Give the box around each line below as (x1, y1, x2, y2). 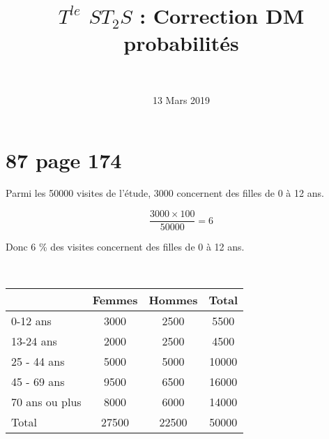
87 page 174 (6, 145, 122, 174)
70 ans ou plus (11, 394, 82, 410)
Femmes (92, 292, 138, 308)
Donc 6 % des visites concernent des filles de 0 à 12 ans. (6, 239, 245, 254)
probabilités (123, 29, 239, 57)
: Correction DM (139, 1, 305, 30)
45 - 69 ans (11, 373, 65, 390)
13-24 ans (11, 333, 57, 350)
